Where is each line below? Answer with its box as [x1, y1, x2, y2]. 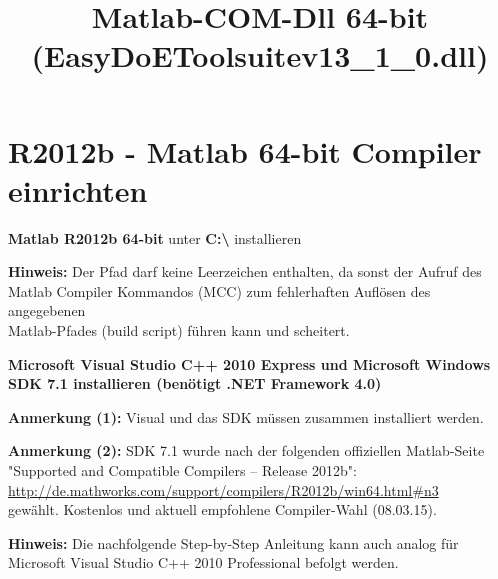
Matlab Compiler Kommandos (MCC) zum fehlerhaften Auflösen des [8, 280, 431, 301]
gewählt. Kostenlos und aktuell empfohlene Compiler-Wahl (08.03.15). [8, 499, 437, 520]
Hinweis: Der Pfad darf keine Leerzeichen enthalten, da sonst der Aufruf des [8, 261, 482, 282]
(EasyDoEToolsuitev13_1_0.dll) [31, 35, 489, 76]
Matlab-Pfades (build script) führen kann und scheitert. [8, 320, 350, 341]
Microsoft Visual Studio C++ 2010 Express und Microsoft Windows [8, 353, 491, 374]
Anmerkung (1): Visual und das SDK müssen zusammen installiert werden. [8, 406, 484, 427]
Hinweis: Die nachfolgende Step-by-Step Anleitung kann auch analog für [8, 532, 459, 553]
